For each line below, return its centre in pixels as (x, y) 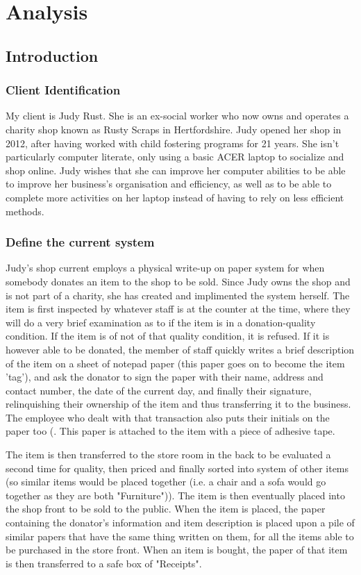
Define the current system (80, 242)
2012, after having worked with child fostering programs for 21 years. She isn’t (173, 143)
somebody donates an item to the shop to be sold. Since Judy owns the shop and (178, 281)
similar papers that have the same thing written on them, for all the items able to (180, 536)
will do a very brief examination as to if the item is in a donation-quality (161, 322)
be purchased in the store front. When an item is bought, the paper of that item (177, 550)
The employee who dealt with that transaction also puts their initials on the (168, 417)
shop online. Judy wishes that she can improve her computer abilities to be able (176, 170)
